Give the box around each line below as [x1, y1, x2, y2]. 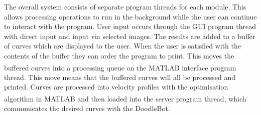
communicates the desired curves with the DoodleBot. [4, 103, 170, 113]
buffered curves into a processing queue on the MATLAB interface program [4, 62, 236, 72]
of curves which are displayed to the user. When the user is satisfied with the [4, 40, 241, 51]
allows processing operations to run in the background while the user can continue [4, 11, 257, 21]
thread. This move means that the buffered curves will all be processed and [4, 71, 235, 82]
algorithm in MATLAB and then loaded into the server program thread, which [4, 93, 246, 103]
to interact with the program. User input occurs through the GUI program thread [4, 21, 256, 31]
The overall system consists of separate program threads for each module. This [4, 1, 246, 11]
